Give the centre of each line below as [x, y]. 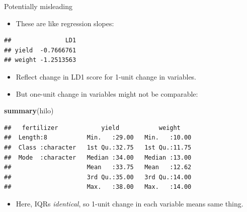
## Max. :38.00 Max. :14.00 [98, 187]
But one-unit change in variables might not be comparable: [107, 93]
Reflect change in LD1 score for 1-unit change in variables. [106, 76]
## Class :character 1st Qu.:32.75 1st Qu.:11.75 [98, 147]
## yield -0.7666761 [40, 50]
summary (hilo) [29, 111]
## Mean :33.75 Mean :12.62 [98, 167]
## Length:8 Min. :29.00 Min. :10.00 [98, 138]
